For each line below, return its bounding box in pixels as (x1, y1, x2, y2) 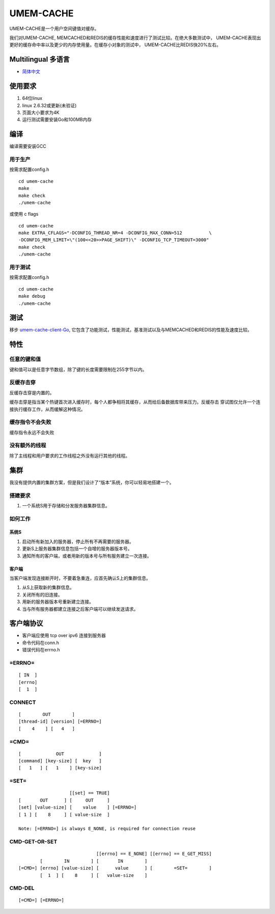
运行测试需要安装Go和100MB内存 (22, 117, 92, 123)
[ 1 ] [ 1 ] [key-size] (18, 765, 102, 771)
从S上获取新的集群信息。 (22, 584, 74, 590)
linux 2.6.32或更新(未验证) (22, 102, 77, 108)
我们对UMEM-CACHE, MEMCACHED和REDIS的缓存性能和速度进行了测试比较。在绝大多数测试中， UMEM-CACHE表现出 (9, 35, 261, 41)
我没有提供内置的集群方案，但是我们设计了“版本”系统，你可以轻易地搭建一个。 (9, 479, 174, 485)
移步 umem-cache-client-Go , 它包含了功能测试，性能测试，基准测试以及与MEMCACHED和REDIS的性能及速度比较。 (9, 327, 252, 333)
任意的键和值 (9, 356, 41, 363)
